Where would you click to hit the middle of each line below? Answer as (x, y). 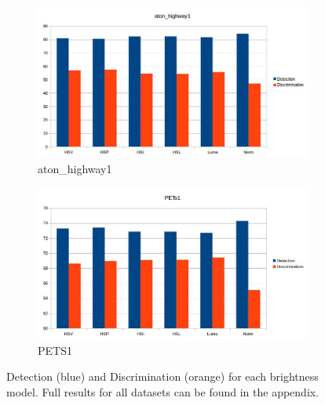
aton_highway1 (75, 168)
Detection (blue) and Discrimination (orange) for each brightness (162, 376)
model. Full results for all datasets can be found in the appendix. (163, 391)
